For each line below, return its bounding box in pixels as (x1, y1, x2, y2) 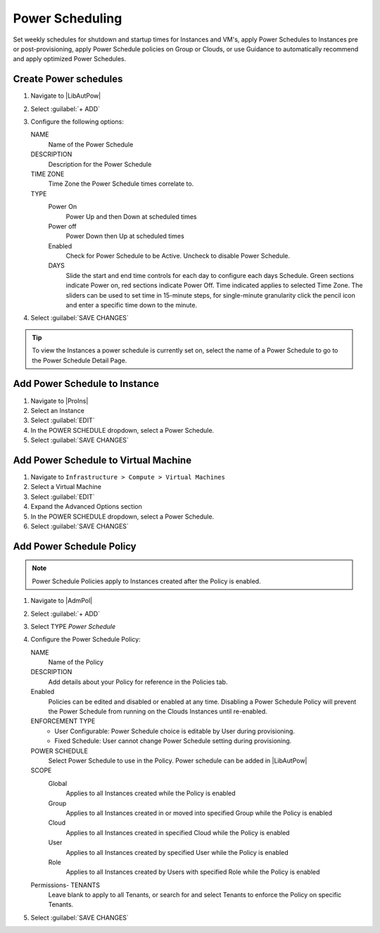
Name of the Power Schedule (48, 140, 134, 148)
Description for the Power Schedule (48, 160, 152, 168)
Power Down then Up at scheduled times (65, 232, 184, 241)
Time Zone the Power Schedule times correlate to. (48, 179, 194, 188)
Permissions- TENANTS (30, 880, 101, 889)
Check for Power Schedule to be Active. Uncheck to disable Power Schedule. (65, 252, 291, 260)
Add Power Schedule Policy (13, 540, 137, 552)
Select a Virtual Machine (30, 483, 102, 491)
